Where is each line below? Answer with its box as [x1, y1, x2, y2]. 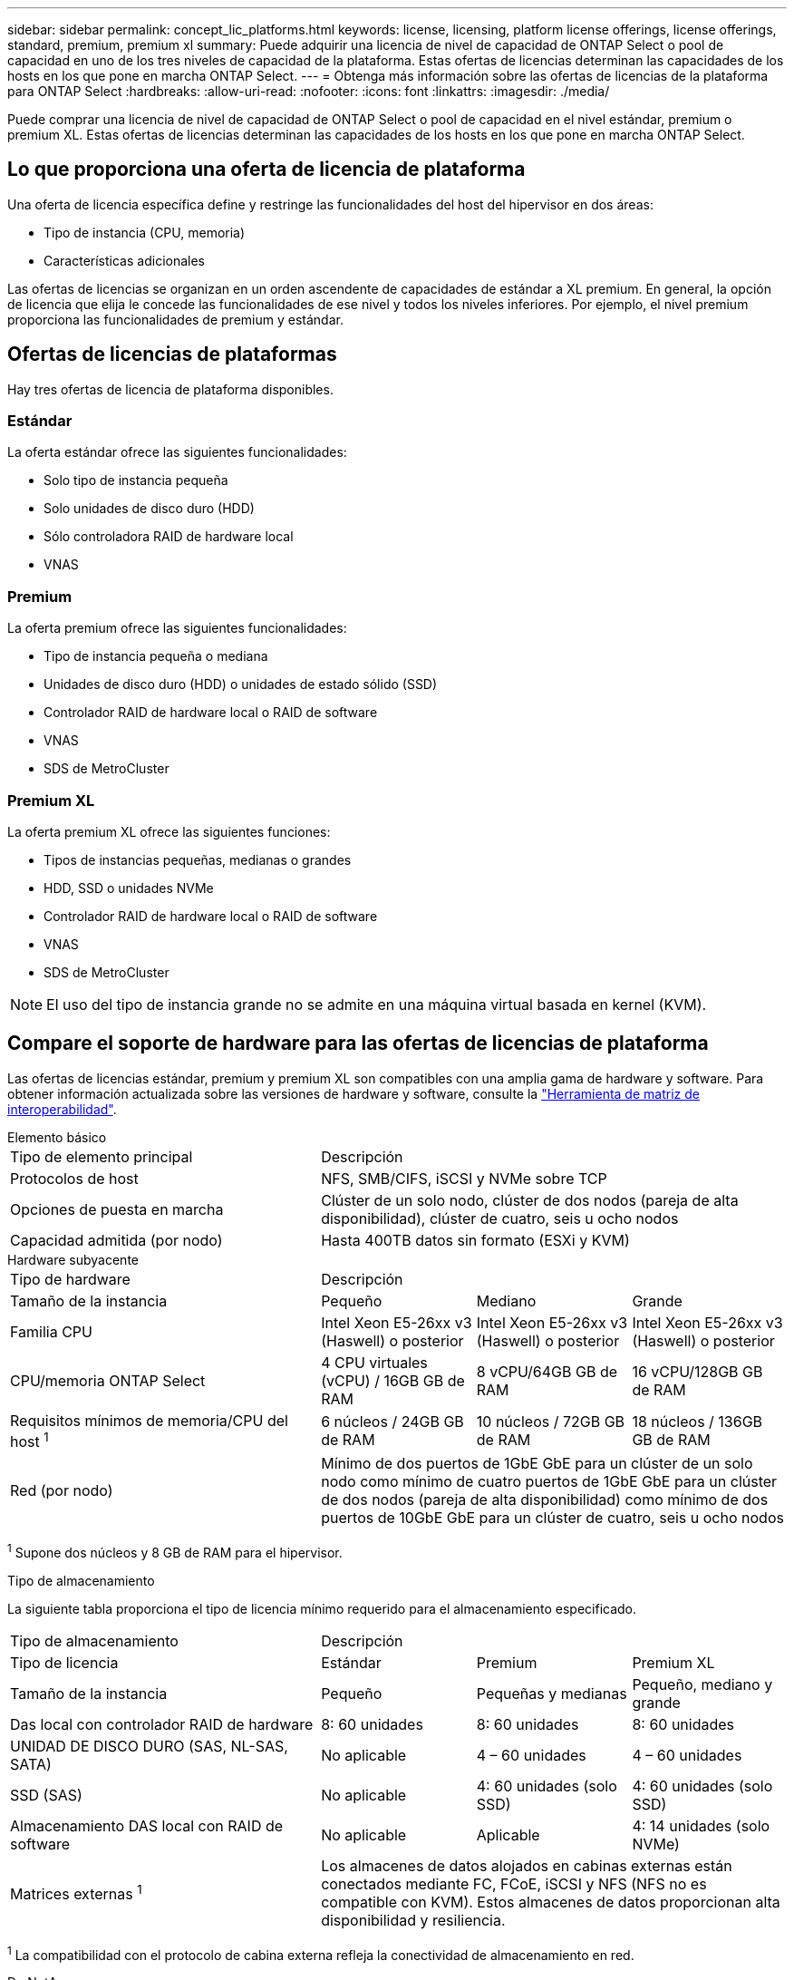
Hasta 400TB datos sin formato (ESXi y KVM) [321, 1230, 630, 1249]
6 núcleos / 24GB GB [321, 1412, 464, 1432]
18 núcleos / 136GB [632, 1412, 763, 1432]
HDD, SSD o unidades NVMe [44, 879, 214, 896]
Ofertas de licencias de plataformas [7, 343, 337, 366]
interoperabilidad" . [7, 1101, 117, 1117]
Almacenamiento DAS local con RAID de [10, 1816, 284, 1835]
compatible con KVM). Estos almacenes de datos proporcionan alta [321, 1892, 780, 1911]
